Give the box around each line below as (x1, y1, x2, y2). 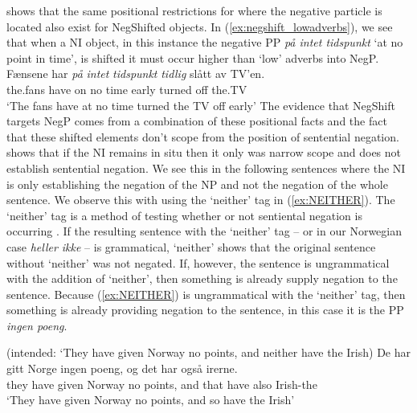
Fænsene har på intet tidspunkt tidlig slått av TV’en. (6, 65, 265, 82)
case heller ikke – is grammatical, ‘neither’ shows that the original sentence (6, 238, 376, 255)
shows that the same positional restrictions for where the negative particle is (6, 2, 382, 18)
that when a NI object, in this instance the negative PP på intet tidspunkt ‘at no (6, 34, 403, 51)
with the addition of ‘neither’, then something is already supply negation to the (6, 270, 398, 287)
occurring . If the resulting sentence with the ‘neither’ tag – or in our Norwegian (6, 223, 402, 239)
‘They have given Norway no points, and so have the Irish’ (6, 391, 295, 408)
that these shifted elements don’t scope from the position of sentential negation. (6, 128, 399, 145)
